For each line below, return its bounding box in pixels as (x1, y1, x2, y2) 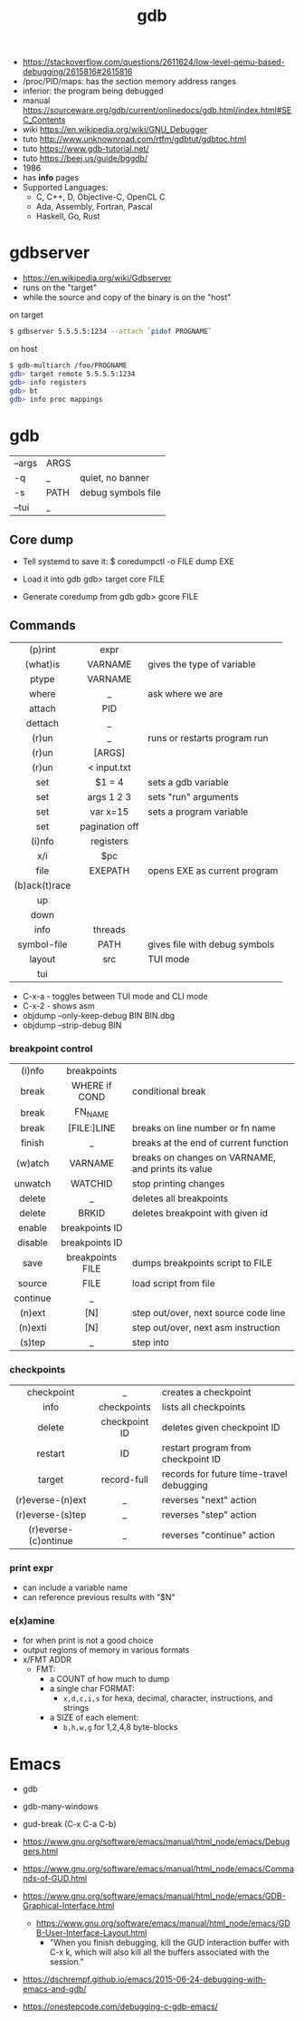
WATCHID (71, 1177, 113, 1190)
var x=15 (90, 805, 129, 817)
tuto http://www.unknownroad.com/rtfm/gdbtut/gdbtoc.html (22, 133, 247, 145)
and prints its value (132, 1163, 213, 1176)
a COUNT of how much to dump (49, 1674, 170, 1684)
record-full (100, 1473, 149, 1486)
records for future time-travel (161, 1467, 288, 1479)
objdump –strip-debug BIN (22, 1020, 122, 1030)
